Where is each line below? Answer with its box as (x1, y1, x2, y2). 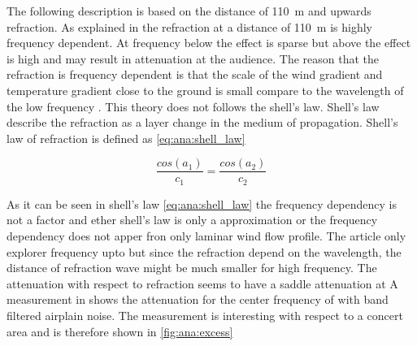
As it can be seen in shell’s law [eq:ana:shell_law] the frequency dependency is (7, 195, 397, 212)
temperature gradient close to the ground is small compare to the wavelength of (7, 81, 404, 98)
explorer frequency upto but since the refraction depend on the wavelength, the (7, 243, 402, 260)
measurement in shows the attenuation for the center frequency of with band (7, 291, 389, 308)
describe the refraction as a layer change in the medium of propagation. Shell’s (7, 114, 398, 131)
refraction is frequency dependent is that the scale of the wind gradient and (7, 66, 383, 83)
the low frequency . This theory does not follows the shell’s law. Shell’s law (7, 97, 380, 115)
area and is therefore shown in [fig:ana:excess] (7, 322, 233, 340)
